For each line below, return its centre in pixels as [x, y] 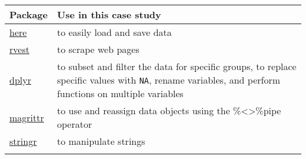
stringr [23, 141]
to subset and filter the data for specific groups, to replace [177, 66]
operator [74, 124]
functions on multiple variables [120, 93]
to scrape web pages [98, 49]
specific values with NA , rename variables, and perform [169, 80]
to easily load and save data [114, 32]
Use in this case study [109, 14]
